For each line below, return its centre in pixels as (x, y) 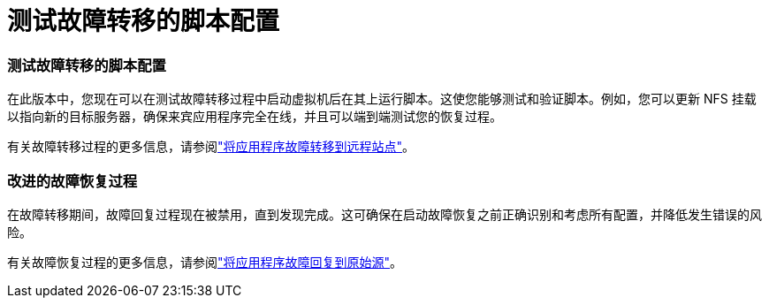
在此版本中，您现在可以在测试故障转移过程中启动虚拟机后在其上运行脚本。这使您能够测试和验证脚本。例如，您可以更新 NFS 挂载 (382, 99)
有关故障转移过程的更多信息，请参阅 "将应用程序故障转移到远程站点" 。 (211, 147)
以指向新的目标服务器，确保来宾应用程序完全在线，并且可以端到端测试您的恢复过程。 (255, 117)
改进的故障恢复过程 (72, 181)
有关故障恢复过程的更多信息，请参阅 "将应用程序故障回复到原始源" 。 (205, 262)
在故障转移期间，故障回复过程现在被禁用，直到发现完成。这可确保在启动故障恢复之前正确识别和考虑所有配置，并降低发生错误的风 (384, 214)
